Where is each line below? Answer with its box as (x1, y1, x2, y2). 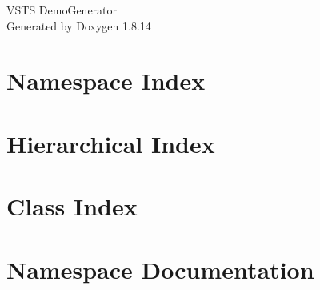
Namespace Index (6, 64, 206, 97)
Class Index (6, 190, 138, 223)
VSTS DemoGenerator (6, 2, 118, 18)
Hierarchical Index (6, 127, 215, 159)
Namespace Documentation (6, 252, 314, 285)
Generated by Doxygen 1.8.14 (6, 17, 151, 34)
